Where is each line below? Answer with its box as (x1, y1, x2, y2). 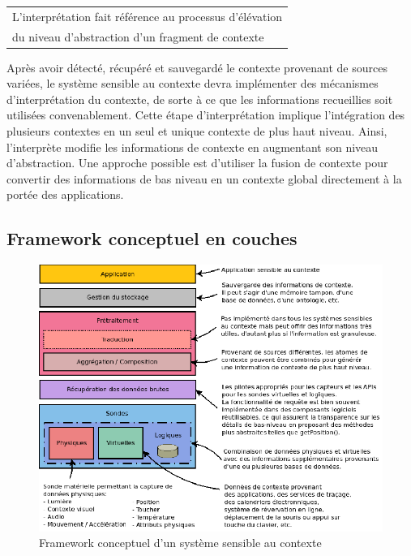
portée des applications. (6, 186, 124, 203)
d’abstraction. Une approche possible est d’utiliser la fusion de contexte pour (6, 154, 388, 171)
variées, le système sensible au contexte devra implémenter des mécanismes (6, 75, 379, 92)
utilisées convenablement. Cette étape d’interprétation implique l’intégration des (6, 106, 405, 123)
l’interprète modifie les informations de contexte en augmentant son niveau (6, 138, 379, 155)
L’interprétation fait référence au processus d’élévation (12, 7, 283, 24)
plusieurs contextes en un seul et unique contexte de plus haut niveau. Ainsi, (6, 123, 387, 140)
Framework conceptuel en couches (6, 226, 298, 251)
